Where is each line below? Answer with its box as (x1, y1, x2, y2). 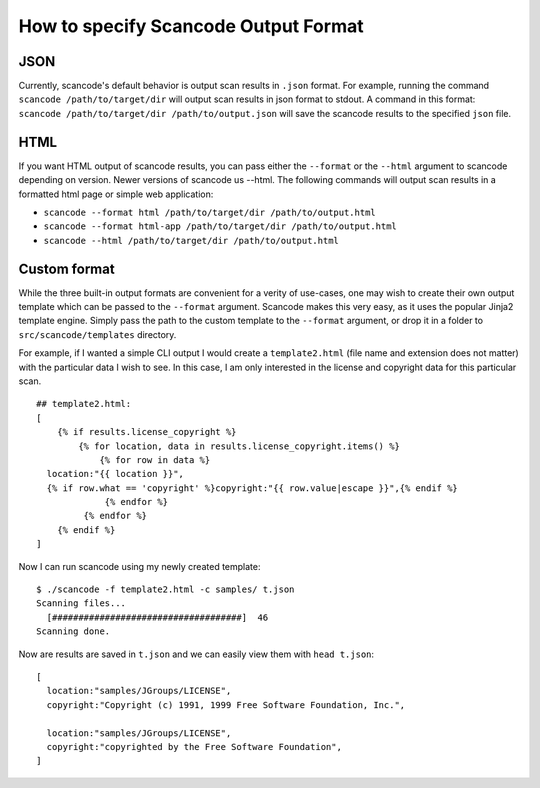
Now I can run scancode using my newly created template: (18, 560, 261, 572)
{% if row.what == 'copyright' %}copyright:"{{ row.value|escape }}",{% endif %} (46, 482, 459, 494)
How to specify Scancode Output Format (18, 15, 364, 37)
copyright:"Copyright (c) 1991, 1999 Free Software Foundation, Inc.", (46, 699, 406, 710)
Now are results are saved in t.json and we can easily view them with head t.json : (18, 648, 375, 660)
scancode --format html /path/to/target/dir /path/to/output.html (43, 206, 377, 218)
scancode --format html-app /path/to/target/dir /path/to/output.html (43, 221, 397, 232)
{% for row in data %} (99, 454, 211, 465)
